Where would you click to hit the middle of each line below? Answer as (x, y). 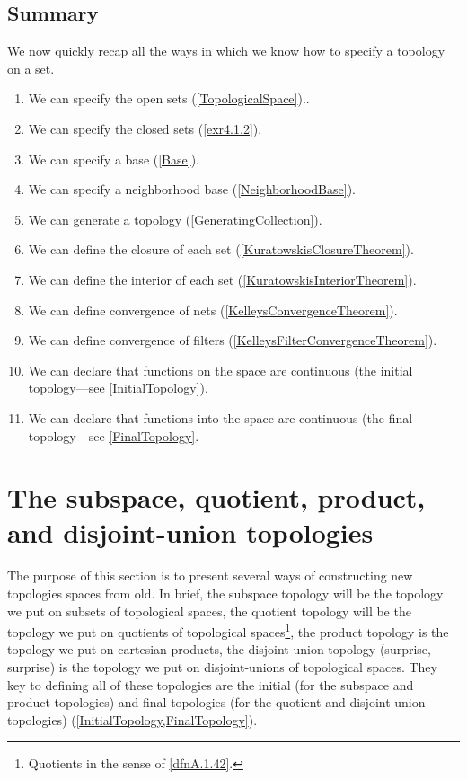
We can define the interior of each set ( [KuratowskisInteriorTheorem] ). (222, 279)
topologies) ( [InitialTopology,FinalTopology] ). (132, 719)
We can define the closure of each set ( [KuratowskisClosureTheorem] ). (221, 249)
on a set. (31, 68)
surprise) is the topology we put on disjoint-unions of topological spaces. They (222, 667)
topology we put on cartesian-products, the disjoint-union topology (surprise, (219, 649)
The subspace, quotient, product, (216, 497)
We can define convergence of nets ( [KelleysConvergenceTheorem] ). (213, 310)
